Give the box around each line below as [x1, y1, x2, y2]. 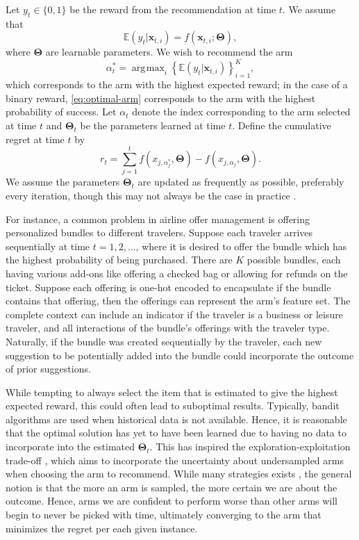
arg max [131, 63, 165, 74]
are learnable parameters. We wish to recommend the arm [45, 44, 293, 59]
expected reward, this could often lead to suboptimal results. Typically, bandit [6, 398, 340, 413]
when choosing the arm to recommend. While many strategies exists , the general [6, 466, 352, 481]
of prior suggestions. [6, 361, 91, 376]
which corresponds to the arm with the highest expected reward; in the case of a [6, 77, 348, 92]
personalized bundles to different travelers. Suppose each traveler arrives [6, 225, 313, 240]
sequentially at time [6, 238, 90, 253]
